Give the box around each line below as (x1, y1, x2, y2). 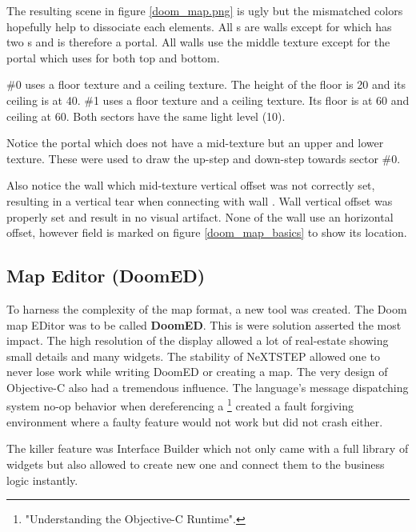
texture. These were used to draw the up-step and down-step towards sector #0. (6, 150, 401, 166)
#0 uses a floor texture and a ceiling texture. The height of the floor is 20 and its (6, 76, 406, 93)
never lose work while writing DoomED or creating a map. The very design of (6, 363, 388, 380)
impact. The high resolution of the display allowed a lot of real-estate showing (6, 332, 389, 349)
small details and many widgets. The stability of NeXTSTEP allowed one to (6, 347, 380, 364)
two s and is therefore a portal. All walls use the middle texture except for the (6, 34, 390, 50)
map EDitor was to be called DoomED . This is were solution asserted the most (6, 316, 402, 333)
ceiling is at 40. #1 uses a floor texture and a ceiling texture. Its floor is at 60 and (6, 91, 410, 108)
